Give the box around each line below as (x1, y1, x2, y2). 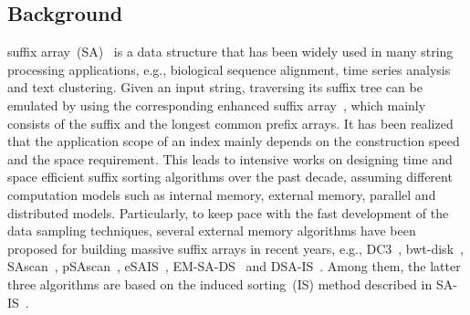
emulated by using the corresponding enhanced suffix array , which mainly (7, 95, 426, 114)
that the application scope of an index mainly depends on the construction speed (7, 131, 460, 151)
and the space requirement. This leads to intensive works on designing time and (7, 149, 453, 168)
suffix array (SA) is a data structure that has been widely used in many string (7, 42, 454, 61)
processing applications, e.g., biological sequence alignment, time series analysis (7, 59, 451, 79)
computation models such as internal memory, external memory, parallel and (7, 184, 436, 204)
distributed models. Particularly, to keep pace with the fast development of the (7, 203, 449, 222)
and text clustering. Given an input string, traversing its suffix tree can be (7, 78, 423, 97)
